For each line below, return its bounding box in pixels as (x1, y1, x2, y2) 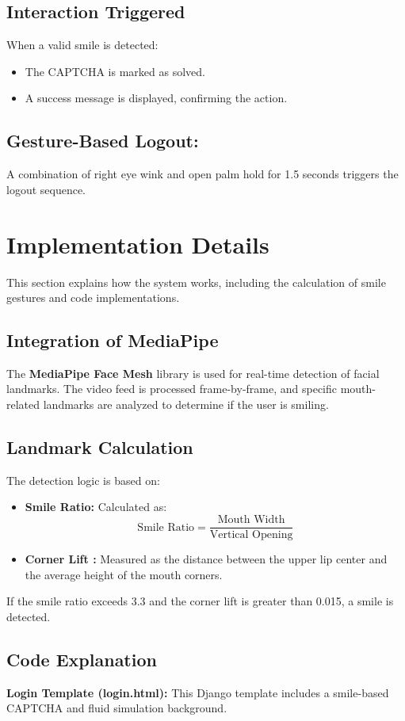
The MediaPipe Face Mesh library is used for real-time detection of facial (6, 364, 380, 381)
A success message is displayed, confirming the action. (25, 90, 288, 106)
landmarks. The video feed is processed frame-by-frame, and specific (6, 380, 338, 397)
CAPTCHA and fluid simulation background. (6, 700, 227, 716)
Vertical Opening (209, 529, 293, 541)
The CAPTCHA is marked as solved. (25, 63, 205, 79)
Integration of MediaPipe (6, 328, 219, 353)
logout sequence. (6, 181, 86, 197)
